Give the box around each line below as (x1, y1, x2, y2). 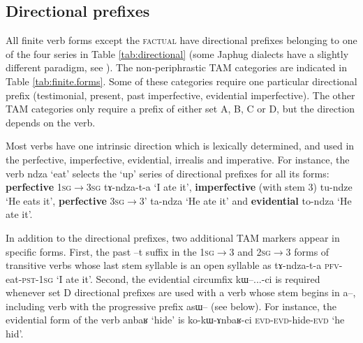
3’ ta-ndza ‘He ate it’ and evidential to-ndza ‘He (139, 193, 352, 207)
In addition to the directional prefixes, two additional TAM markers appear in (6, 230, 340, 245)
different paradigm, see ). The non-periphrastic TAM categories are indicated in (6, 60, 347, 75)
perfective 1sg (6, 180, 72, 194)
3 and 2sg (229, 244, 271, 258)
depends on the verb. (6, 115, 96, 129)
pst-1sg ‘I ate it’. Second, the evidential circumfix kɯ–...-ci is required (22, 271, 320, 286)
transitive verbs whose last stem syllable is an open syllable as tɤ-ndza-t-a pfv (6, 258, 339, 272)
